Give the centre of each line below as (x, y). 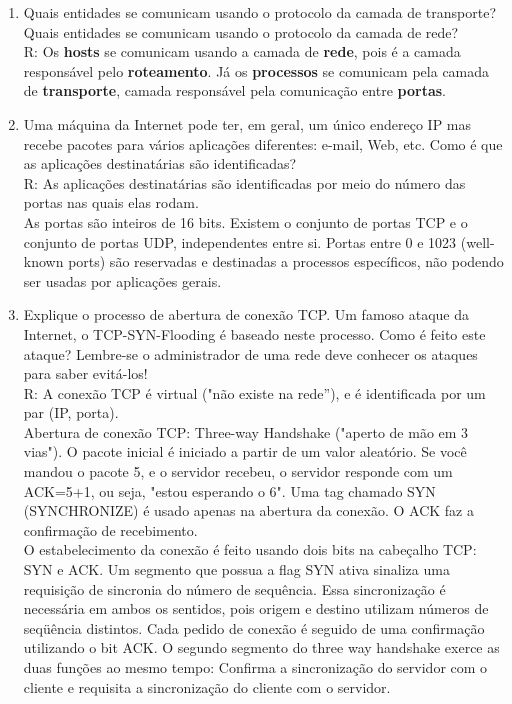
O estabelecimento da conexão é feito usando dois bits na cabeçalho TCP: (250, 549)
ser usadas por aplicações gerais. (122, 280)
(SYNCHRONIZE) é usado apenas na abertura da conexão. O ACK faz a (248, 510)
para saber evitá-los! (85, 373)
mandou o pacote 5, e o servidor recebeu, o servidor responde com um (238, 471)
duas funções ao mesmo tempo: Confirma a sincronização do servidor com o (255, 667)
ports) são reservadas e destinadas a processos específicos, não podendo (286, 261)
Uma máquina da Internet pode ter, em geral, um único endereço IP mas (247, 123)
